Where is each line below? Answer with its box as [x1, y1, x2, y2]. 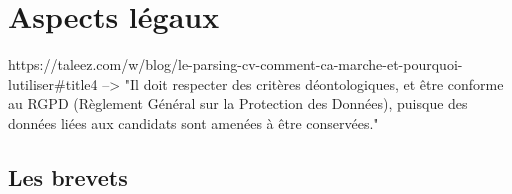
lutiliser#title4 [8, 73, 98, 94]
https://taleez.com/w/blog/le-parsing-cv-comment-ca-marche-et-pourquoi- [8, 54, 463, 75]
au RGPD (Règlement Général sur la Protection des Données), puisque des [8, 93, 468, 114]
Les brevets [8, 161, 128, 192]
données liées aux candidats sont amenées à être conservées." [8, 112, 379, 133]
